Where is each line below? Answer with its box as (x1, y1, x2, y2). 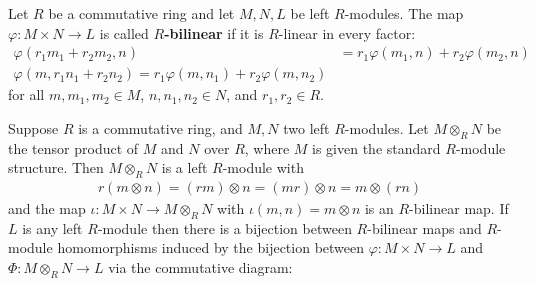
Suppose (8, 117, 59, 138)
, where (244, 137, 290, 158)
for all (8, 84, 45, 105)
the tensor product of (8, 137, 139, 158)
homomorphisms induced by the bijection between (57, 237, 365, 258)
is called (99, 22, 149, 43)
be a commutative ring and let (48, 3, 235, 23)
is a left (161, 157, 208, 178)
